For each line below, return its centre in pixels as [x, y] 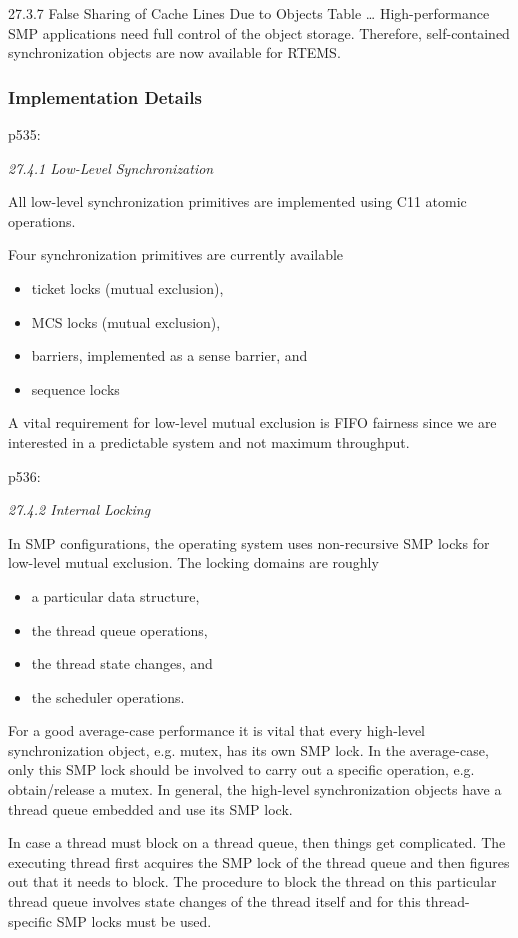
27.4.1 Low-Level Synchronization [111, 167]
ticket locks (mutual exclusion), [127, 287]
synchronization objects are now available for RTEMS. [174, 52]
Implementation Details [105, 96]
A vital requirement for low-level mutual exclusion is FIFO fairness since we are [252, 422]
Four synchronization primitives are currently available [176, 254]
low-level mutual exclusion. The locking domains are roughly [193, 562]
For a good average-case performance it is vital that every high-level [217, 730]
